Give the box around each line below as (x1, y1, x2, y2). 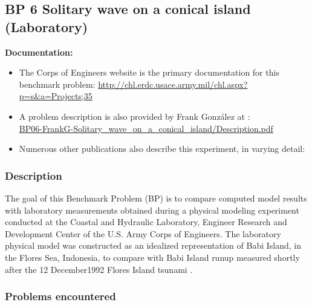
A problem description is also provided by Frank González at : (19, 110, 250, 122)
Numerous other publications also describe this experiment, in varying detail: (19, 142, 305, 155)
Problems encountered (5, 289, 116, 304)
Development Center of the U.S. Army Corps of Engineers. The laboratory (5, 227, 281, 240)
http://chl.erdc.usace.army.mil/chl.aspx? (98, 77, 248, 90)
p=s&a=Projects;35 (19, 90, 93, 102)
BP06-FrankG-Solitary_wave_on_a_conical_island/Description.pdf (19, 122, 273, 134)
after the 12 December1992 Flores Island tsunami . (5, 263, 193, 275)
